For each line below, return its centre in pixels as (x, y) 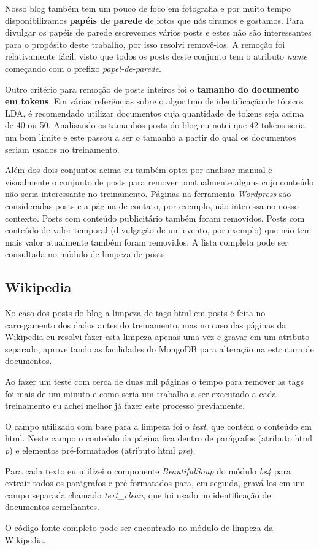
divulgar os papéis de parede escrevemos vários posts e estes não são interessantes (158, 32)
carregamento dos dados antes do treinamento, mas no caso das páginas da (146, 324)
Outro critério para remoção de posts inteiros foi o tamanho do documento (152, 89)
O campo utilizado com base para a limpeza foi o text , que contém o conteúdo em (158, 426)
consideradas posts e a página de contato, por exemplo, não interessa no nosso (152, 205)
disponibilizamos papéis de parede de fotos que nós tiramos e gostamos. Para (155, 20)
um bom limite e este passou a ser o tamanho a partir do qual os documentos (151, 137)
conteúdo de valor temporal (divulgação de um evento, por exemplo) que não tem (158, 230)
